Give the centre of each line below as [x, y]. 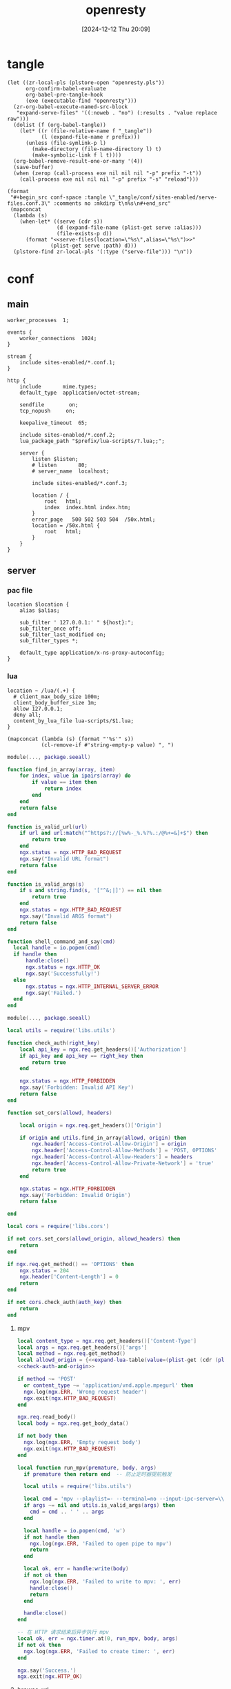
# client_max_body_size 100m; [57, 697]
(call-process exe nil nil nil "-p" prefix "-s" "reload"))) [109, 179]
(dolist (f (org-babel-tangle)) [60, 125]
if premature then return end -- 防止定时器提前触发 [98, 1474]
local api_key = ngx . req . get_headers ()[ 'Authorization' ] [103, 1049]
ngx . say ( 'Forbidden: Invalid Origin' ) [75, 1195]
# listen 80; [60, 465]
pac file [20, 590]
